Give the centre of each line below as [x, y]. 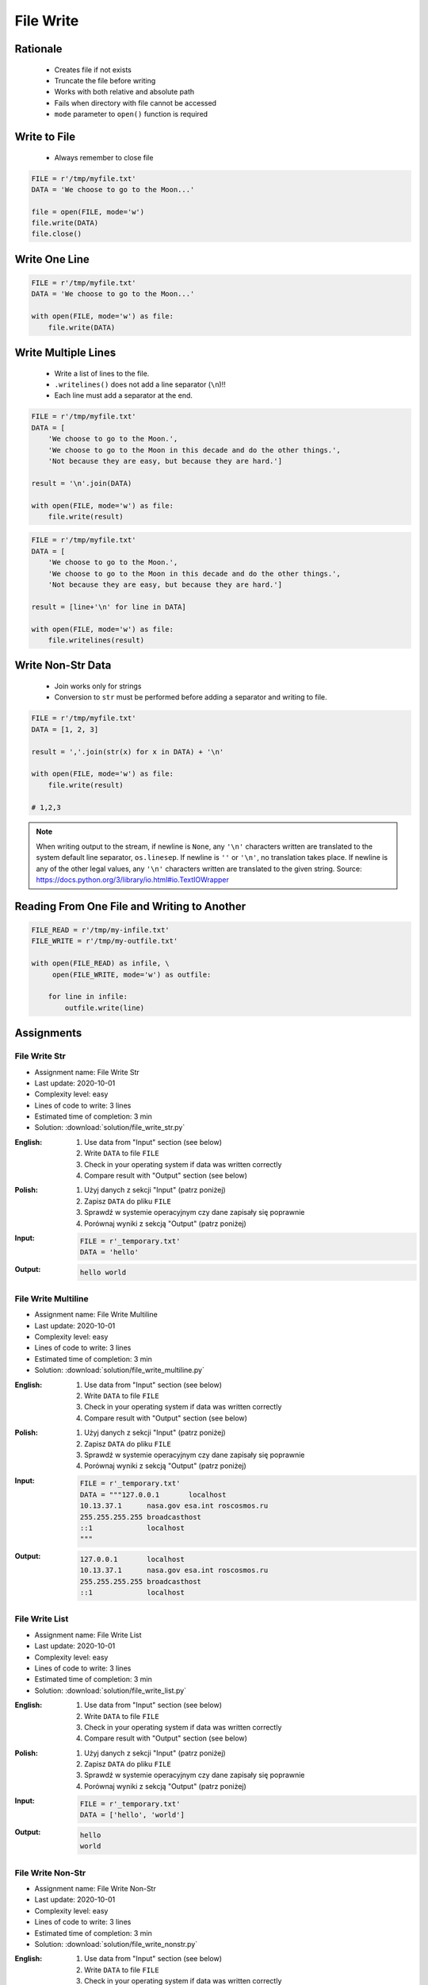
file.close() [57, 234]
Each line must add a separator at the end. [124, 395]
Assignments [48, 1033]
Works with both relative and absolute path [124, 92]
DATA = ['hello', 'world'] [132, 1815]
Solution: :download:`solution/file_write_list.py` [110, 1690]
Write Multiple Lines [65, 353]
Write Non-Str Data [63, 666]
